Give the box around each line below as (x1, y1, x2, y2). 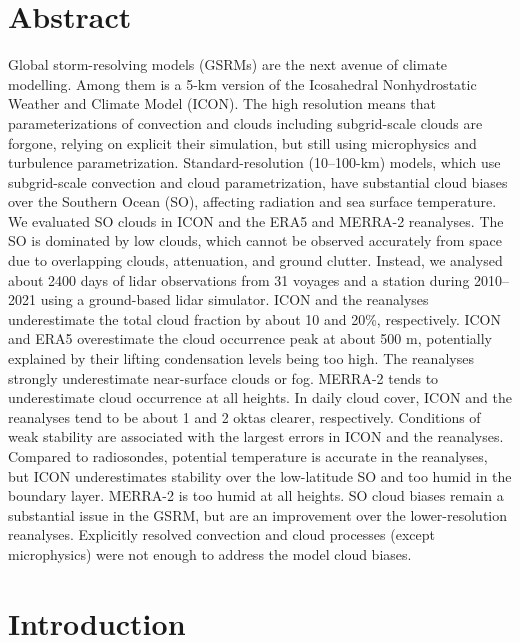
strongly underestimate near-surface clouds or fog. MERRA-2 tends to (8, 367, 439, 388)
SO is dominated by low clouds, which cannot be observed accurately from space (8, 230, 502, 251)
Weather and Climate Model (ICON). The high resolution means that (8, 93, 437, 114)
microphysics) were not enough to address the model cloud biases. (8, 543, 412, 564)
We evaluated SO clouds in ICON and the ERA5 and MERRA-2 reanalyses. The (8, 210, 504, 231)
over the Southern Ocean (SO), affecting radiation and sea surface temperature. (8, 191, 497, 212)
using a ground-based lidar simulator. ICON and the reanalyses (40, 289, 429, 310)
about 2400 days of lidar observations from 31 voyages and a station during (8, 269, 470, 290)
